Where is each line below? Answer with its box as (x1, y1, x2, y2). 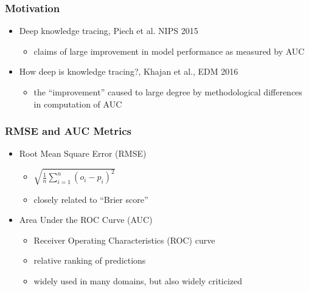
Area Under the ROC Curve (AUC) (19, 213, 153, 226)
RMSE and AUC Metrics (5, 123, 131, 139)
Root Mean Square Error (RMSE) (19, 147, 147, 160)
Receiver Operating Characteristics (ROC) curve (33, 233, 215, 246)
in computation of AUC (33, 97, 122, 110)
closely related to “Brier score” (33, 193, 148, 205)
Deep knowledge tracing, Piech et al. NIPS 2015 (19, 24, 198, 37)
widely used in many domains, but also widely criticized (33, 274, 243, 287)
